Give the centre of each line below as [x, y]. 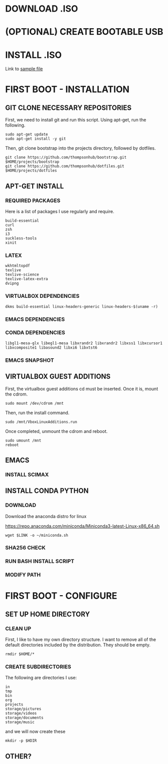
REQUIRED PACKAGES [33, 201]
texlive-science [22, 275]
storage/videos [21, 714]
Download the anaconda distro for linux [46, 516]
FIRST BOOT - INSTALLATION [67, 89]
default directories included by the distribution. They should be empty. [78, 645]
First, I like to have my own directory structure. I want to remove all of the [81, 640]
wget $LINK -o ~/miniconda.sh [37, 535]
